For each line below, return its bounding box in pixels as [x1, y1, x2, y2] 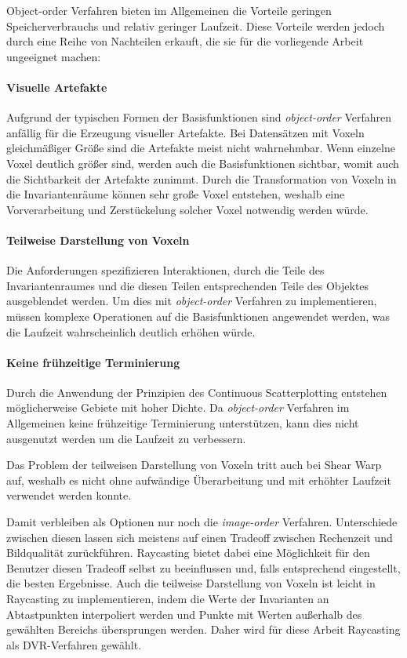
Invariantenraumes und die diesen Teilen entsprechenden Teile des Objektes [6, 277, 369, 293]
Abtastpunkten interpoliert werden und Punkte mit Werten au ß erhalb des [6, 605, 362, 622]
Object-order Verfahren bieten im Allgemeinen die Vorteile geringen [6, 2, 332, 18]
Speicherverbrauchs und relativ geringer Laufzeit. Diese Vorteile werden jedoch [6, 17, 385, 34]
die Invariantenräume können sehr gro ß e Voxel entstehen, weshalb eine [6, 186, 345, 202]
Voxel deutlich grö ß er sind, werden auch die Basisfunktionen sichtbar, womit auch [6, 155, 399, 171]
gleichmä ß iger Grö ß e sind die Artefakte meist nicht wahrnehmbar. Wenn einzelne [6, 140, 395, 156]
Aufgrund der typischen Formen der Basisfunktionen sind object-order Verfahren [6, 109, 392, 125]
